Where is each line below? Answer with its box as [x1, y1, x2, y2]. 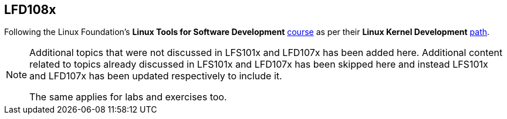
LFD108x [4, 2, 56, 17]
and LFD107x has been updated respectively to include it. [29, 70, 282, 82]
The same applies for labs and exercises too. [29, 91, 227, 103]
